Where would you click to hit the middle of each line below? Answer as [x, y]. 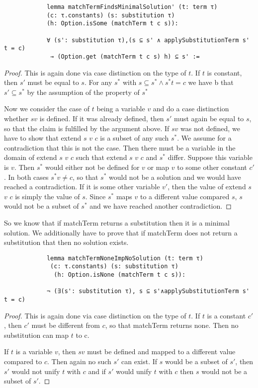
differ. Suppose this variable [210, 157]
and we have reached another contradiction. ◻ [161, 206]
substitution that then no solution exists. [66, 242]
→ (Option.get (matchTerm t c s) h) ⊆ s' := [125, 56]
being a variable [121, 109]
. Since [95, 196]
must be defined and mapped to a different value [161, 351]
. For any [98, 82]
